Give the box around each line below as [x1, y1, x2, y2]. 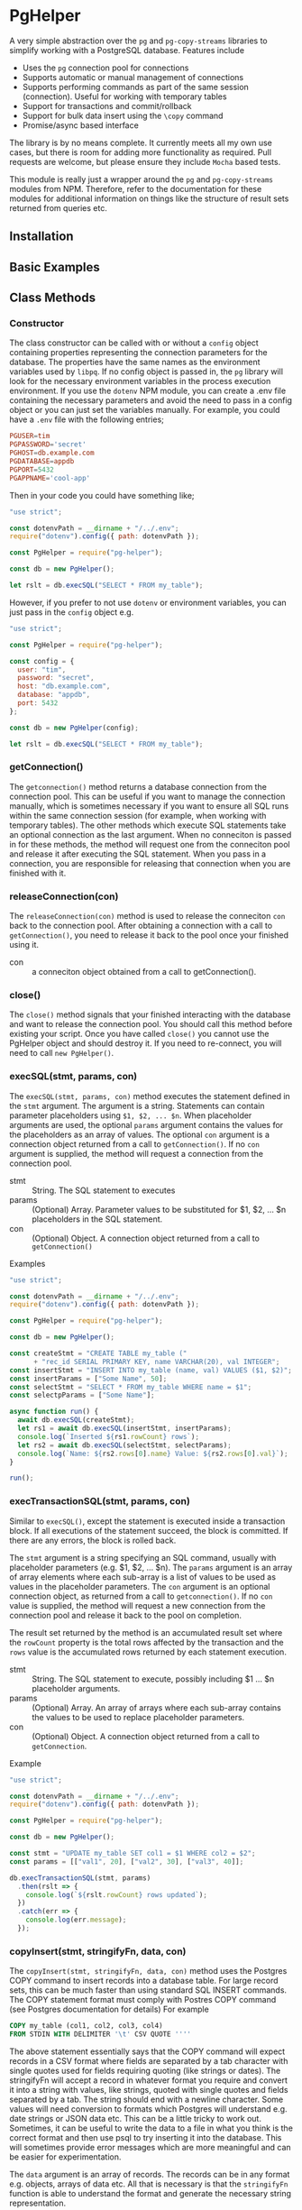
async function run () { [9, 1408, 99, 1417]
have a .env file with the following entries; [9, 414, 164, 425]
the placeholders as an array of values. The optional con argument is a [9, 1129, 270, 1140]
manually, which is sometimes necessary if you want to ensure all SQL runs [9, 800, 289, 812]
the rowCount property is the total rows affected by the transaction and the [9, 1637, 284, 1647]
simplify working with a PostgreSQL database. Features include [9, 44, 245, 55]
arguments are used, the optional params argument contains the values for [9, 1119, 284, 1130]
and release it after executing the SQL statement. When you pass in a [9, 848, 267, 859]
